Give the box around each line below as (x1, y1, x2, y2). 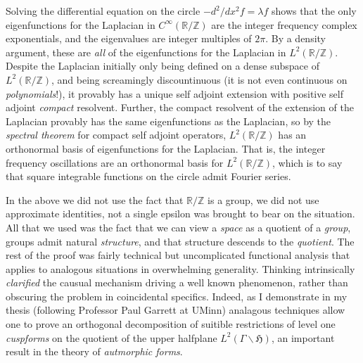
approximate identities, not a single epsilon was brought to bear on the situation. (6, 206, 355, 221)
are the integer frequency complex (211, 17, 357, 32)
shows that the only (271, 4, 357, 18)
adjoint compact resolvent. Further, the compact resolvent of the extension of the (6, 100, 354, 115)
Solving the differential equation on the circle (6, 4, 200, 18)
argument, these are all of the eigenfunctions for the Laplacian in (6, 44, 286, 59)
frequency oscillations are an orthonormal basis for (6, 155, 224, 170)
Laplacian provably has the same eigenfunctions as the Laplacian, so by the (6, 113, 331, 128)
